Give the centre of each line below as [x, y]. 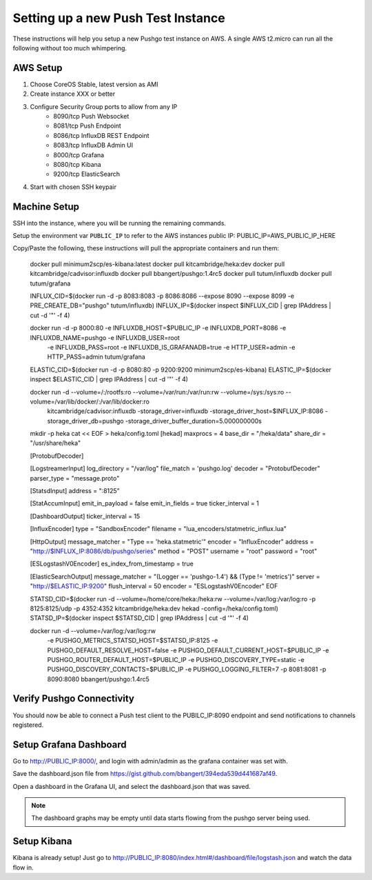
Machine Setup [46, 207]
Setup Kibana [42, 841]
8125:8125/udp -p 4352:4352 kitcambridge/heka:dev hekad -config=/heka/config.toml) [154, 608]
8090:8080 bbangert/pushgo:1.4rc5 [98, 679]
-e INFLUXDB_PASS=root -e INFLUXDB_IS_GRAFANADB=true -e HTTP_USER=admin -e [171, 347]
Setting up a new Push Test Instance [119, 18]
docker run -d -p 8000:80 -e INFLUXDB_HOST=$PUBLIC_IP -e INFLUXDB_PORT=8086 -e [158, 328]
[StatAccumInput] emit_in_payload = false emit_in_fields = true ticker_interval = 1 [145, 503]
